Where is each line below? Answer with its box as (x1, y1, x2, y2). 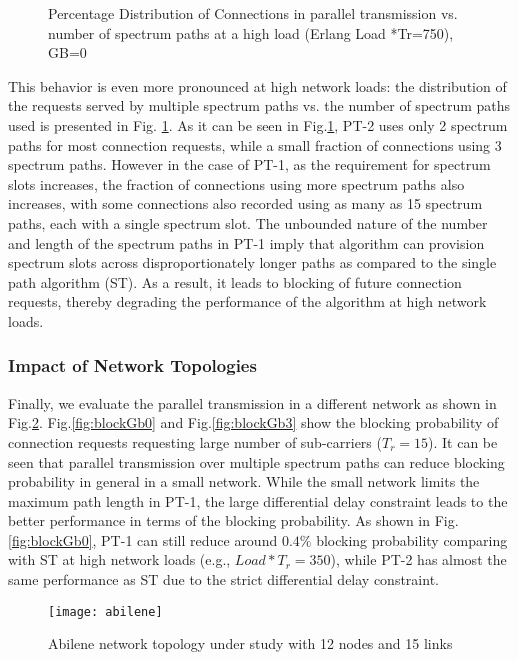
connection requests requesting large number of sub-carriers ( (8, 431, 382, 452)
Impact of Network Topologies (8, 353, 257, 378)
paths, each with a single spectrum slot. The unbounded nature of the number (8, 212, 488, 233)
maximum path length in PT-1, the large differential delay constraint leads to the (8, 490, 508, 511)
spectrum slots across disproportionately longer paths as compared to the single (8, 252, 497, 273)
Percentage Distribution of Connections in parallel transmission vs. (48, 3, 458, 23)
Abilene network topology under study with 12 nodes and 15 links (48, 633, 453, 654)
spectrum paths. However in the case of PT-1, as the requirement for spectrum (8, 154, 491, 175)
